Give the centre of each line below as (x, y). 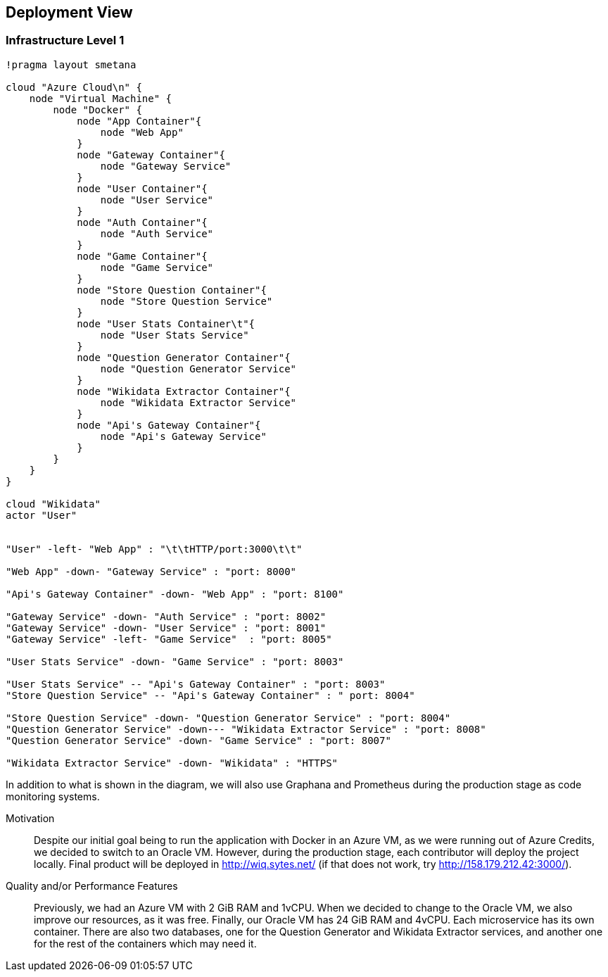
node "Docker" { (97, 109)
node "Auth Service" (157, 233)
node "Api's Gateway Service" (183, 436)
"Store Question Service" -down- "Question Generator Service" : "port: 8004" (228, 718)
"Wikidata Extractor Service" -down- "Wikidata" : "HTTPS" (172, 763)
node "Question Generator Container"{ (184, 357)
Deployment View (69, 12)
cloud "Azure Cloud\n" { (74, 87)
